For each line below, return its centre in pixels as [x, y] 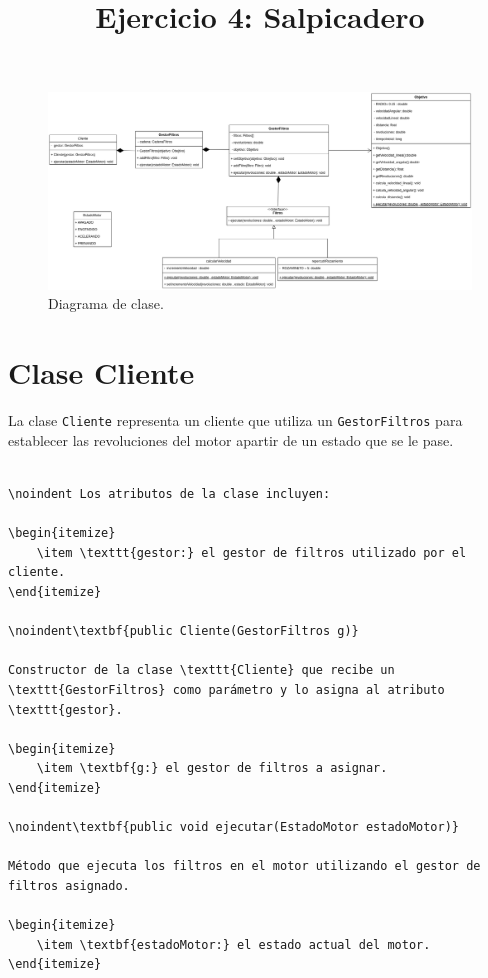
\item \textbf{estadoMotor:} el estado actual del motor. [233, 944]
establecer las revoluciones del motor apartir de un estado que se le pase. [231, 439]
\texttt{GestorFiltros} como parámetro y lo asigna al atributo [226, 689]
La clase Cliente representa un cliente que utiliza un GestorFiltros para [235, 420]
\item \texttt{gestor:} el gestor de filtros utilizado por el [251, 552]
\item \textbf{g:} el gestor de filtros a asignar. [212, 768]
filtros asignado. [69, 885]
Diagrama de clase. [106, 303]
